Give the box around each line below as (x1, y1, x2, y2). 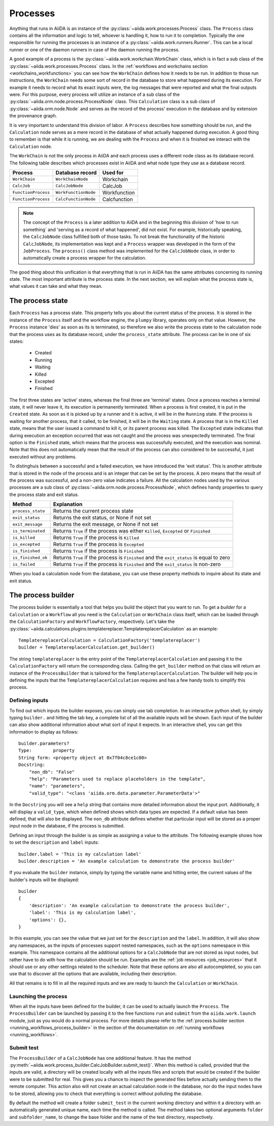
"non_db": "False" (28, 769, 75, 775)
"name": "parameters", (28, 783, 86, 789)
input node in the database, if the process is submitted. (9, 823, 125, 829)
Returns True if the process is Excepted (53, 541, 144, 548)
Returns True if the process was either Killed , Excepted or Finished (53, 527, 211, 535)
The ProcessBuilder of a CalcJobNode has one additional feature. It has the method (9, 1055, 191, 1061)
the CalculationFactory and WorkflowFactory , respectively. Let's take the (9, 618, 175, 624)
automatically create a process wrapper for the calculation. (23, 255, 147, 261)
